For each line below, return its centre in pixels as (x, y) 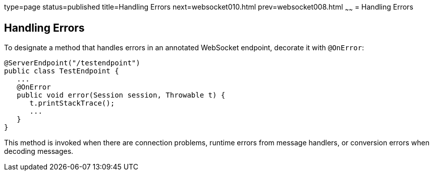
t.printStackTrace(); (72, 103)
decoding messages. (39, 151)
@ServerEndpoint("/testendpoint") (72, 63)
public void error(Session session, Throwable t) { (121, 95)
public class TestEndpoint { (62, 71)
